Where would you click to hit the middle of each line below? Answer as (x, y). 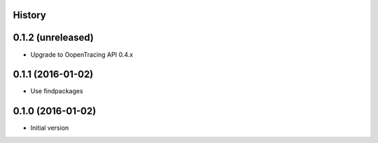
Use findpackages (57, 91)
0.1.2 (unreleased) (53, 38)
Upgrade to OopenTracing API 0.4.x (82, 54)
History (30, 15)
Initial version (50, 128)
